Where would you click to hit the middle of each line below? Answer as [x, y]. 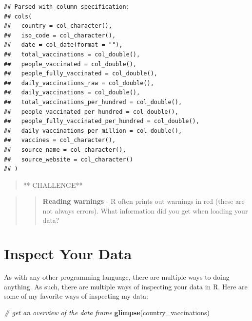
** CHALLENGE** [53, 185]
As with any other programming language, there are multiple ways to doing [117, 277]
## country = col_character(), [58, 26]
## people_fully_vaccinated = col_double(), [81, 74]
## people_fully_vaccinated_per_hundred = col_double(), [102, 121]
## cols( [18, 16]
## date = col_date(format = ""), [63, 45]
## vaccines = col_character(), [60, 140]
